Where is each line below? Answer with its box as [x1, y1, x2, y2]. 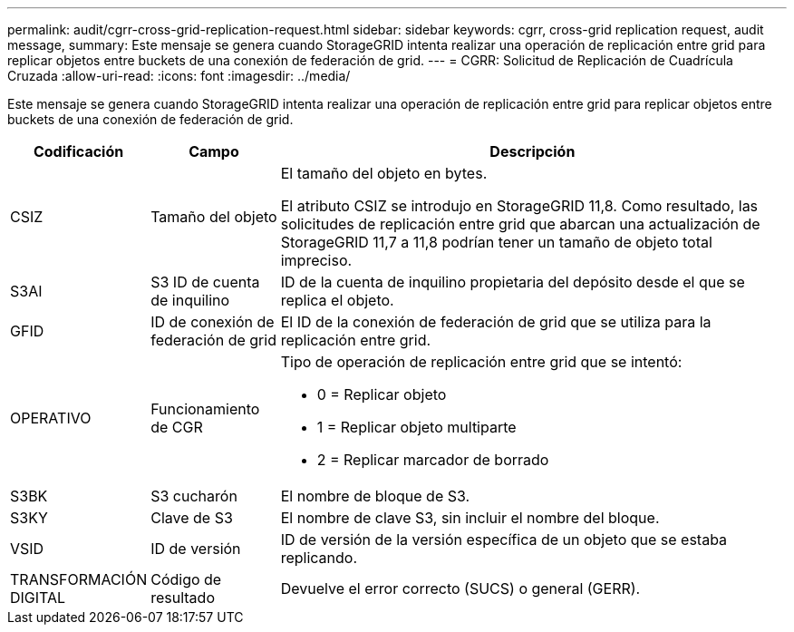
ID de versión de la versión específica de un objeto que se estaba [280, 530, 728, 549]
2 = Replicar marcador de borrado [316, 451, 549, 469]
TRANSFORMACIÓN [10, 570, 148, 588]
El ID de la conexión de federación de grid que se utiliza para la [280, 313, 712, 331]
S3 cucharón [150, 487, 237, 505]
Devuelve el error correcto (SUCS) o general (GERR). [280, 579, 641, 598]
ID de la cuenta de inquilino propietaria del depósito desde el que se [280, 273, 745, 291]
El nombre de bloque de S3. [280, 487, 470, 505]
